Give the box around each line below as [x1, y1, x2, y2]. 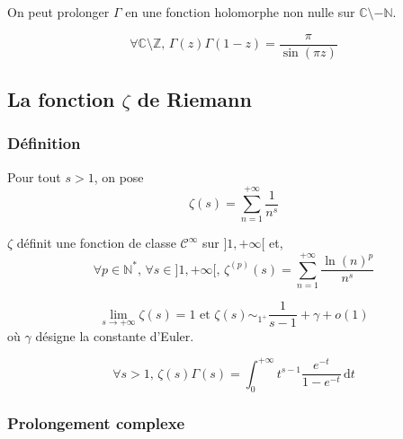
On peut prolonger [7, 3, 110, 21]
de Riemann [137, 85, 252, 113]
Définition [7, 132, 81, 154]
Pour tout [7, 167, 61, 186]
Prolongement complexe [7, 411, 185, 434]
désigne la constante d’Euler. [35, 326, 194, 345]
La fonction [7, 85, 115, 113]
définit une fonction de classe [16, 233, 176, 252]
